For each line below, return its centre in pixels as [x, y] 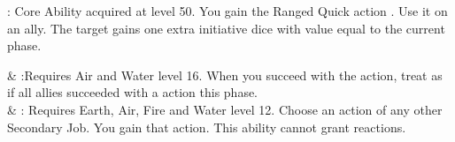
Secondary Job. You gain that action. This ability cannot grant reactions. [207, 127]
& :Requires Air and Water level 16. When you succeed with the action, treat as [225, 75]
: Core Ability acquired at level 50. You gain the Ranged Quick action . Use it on [227, 11]
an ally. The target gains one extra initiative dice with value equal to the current [226, 28]
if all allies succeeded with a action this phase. [133, 92]
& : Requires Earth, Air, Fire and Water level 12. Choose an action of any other [225, 109]
